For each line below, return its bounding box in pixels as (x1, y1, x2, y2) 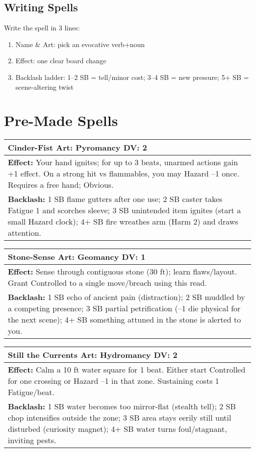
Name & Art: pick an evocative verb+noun (15, 39, 145, 49)
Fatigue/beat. (8, 386, 54, 398)
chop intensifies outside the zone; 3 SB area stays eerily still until (8, 412, 231, 424)
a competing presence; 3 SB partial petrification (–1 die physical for (8, 302, 241, 314)
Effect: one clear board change (15, 55, 106, 66)
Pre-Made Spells (4, 110, 118, 130)
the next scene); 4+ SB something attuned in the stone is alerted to (8, 314, 241, 326)
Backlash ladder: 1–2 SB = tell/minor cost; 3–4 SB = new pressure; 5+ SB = (15, 72, 249, 82)
